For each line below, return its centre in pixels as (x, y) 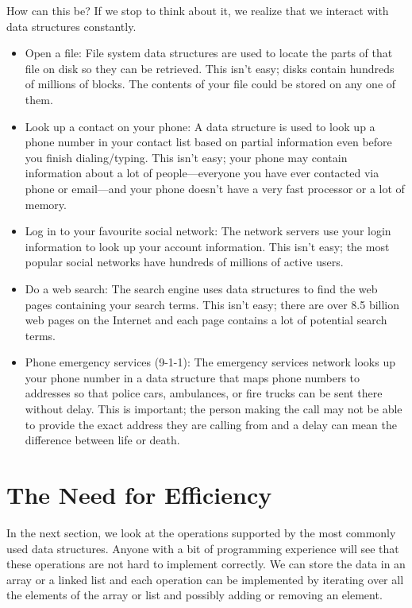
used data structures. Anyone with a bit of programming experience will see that (203, 548)
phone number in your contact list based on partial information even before (208, 142)
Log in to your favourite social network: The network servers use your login (208, 231)
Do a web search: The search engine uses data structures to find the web (201, 288)
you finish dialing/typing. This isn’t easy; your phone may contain (186, 157)
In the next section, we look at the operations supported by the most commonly (201, 532)
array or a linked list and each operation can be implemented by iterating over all (205, 579)
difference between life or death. (102, 440)
